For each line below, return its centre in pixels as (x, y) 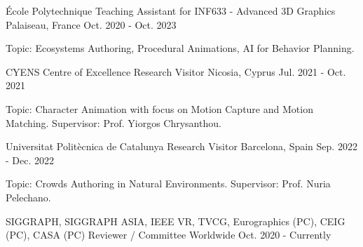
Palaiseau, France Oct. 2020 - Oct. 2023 (91, 24)
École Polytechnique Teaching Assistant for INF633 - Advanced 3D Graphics (171, 11)
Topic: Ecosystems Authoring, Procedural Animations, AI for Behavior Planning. (180, 48)
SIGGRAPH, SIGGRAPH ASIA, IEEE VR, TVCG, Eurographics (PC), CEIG (176, 221)
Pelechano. (28, 197)
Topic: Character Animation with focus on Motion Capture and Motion (159, 108)
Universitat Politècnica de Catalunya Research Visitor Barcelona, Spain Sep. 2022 (181, 146)
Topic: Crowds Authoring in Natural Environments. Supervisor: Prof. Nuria (168, 183)
